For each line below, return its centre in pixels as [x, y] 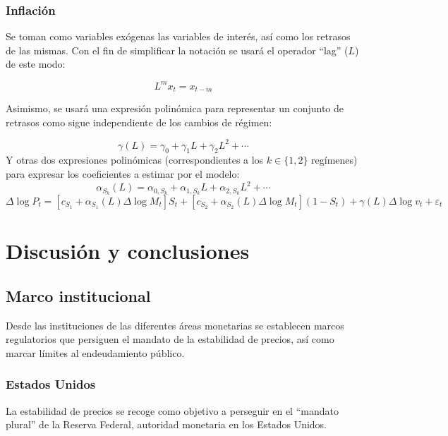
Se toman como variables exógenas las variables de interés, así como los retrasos [178, 36]
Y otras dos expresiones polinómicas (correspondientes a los [135, 160]
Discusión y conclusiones [128, 251]
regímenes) [334, 160]
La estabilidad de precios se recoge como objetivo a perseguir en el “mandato [172, 410]
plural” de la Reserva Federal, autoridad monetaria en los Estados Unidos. [167, 424]
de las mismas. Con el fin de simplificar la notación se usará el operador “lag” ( [177, 50]
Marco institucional [78, 295]
